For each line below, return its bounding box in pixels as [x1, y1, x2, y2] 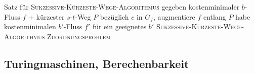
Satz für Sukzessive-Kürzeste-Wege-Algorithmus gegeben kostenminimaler [4, 2, 240, 12]
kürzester [36, 11, 65, 22]
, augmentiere [153, 11, 195, 22]
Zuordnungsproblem [47, 31, 111, 41]
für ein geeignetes [92, 21, 147, 32]
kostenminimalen [4, 21, 56, 32]
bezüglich [100, 11, 129, 22]
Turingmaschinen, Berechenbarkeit [4, 55, 189, 71]
